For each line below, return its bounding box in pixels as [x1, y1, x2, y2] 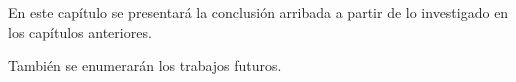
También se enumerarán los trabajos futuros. [8, 55, 282, 76]
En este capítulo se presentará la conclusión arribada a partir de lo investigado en [8, 2, 509, 22]
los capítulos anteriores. [8, 21, 152, 42]
